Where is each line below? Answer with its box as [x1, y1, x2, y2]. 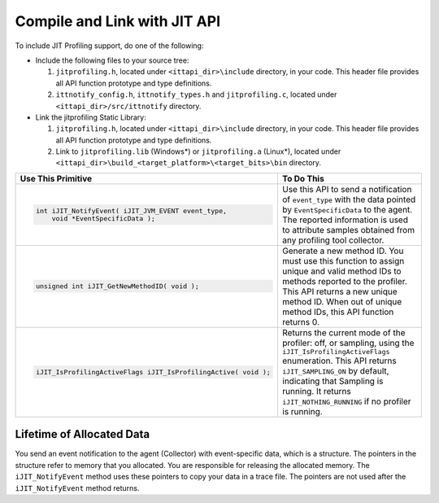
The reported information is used [281, 214, 408, 225]
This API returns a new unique [281, 286, 398, 297]
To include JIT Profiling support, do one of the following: [15, 41, 204, 50]
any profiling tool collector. [281, 234, 385, 246]
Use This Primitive [20, 173, 93, 184]
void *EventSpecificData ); [51, 214, 156, 223]
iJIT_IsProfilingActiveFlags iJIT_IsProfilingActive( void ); [35, 367, 272, 376]
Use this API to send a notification [281, 183, 412, 195]
